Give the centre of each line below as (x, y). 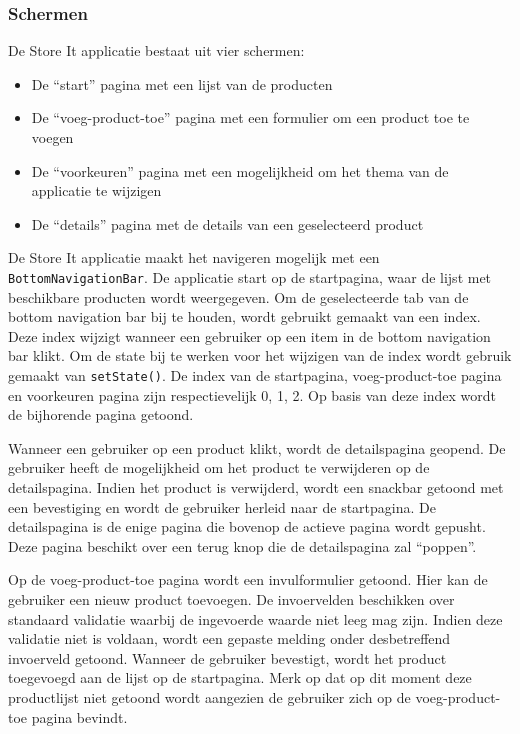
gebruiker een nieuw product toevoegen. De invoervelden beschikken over (231, 599)
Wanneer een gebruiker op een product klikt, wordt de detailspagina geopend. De (257, 447)
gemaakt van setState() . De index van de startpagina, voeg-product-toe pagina (255, 375)
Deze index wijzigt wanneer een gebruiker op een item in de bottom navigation (249, 335)
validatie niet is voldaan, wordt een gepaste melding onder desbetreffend (229, 638)
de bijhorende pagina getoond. (101, 414)
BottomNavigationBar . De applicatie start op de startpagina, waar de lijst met (250, 276)
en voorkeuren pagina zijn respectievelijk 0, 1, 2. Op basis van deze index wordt (252, 394)
